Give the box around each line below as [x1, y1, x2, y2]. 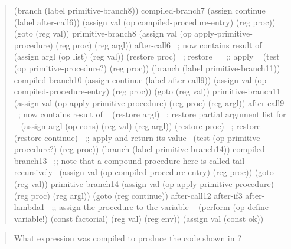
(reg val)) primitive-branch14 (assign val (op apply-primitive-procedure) [14, 177, 274, 189]
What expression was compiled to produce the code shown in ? [14, 232, 241, 244]
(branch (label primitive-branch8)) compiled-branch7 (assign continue [14, 4, 266, 16]
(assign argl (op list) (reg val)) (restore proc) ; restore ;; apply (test [14, 50, 280, 63]
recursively [14, 166, 53, 178]
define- [247, 201, 272, 213]
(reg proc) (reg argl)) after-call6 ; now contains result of [55, 38, 262, 51]
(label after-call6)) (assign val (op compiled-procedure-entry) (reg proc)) [14, 15, 276, 28]
